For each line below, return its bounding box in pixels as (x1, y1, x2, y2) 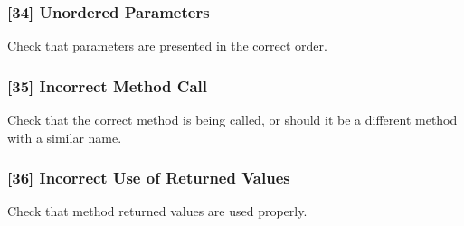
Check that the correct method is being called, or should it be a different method (7, 110, 458, 129)
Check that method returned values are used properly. (7, 202, 308, 221)
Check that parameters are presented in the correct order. (7, 36, 327, 55)
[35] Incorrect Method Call (7, 74, 208, 97)
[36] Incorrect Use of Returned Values (7, 166, 290, 189)
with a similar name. (7, 127, 122, 146)
